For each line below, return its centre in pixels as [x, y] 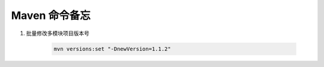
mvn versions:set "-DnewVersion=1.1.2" [112, 49]
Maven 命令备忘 [51, 15]
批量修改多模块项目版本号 [58, 33]
